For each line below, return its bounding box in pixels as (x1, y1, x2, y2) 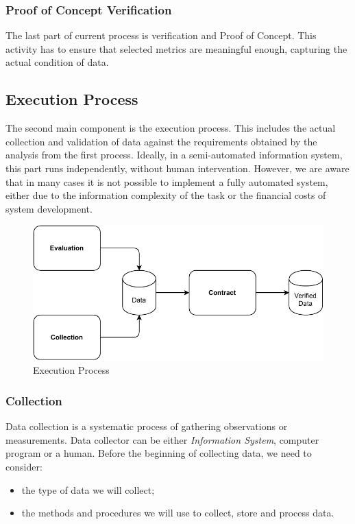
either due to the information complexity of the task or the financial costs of (5, 188, 326, 202)
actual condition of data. (5, 55, 109, 69)
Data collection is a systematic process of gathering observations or (5, 419, 288, 433)
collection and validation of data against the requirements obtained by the (5, 134, 317, 148)
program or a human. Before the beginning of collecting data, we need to (5, 446, 312, 460)
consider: (5, 459, 42, 473)
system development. (5, 201, 93, 215)
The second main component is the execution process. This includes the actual (5, 121, 336, 135)
